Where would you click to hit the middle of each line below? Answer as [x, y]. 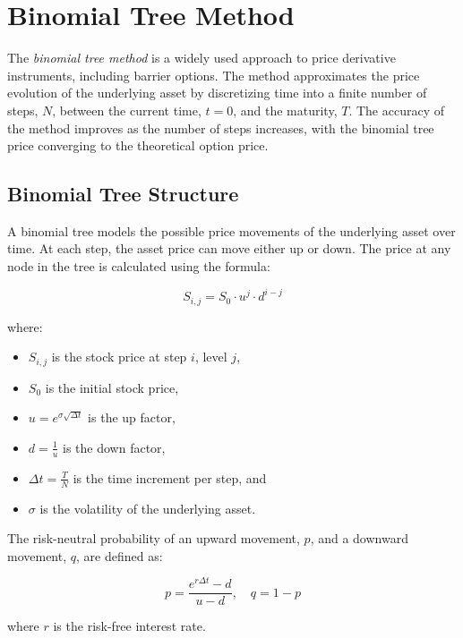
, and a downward [359, 538]
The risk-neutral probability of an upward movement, [154, 538]
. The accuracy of [396, 110]
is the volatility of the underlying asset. [148, 508]
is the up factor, [132, 417]
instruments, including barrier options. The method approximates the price [214, 75]
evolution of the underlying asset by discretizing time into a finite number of [217, 93]
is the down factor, [114, 447]
